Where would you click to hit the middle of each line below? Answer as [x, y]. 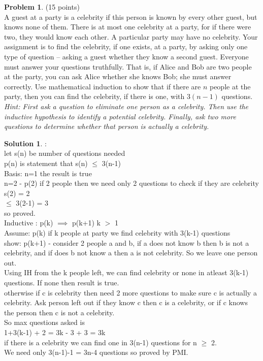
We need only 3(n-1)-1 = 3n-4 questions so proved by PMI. [96, 352]
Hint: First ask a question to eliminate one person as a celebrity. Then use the [126, 106]
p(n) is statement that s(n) [46, 163]
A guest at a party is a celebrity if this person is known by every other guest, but [131, 17]
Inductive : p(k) [29, 223]
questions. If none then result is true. [62, 283]
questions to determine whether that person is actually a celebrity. [107, 126]
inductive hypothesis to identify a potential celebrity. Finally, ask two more [120, 116]
